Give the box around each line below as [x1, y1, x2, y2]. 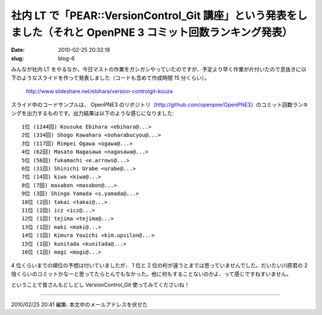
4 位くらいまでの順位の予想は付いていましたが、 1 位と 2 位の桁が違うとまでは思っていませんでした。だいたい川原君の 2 [11, 262, 308, 269]
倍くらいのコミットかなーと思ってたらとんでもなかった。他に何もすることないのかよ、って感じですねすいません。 [11, 270, 292, 277]
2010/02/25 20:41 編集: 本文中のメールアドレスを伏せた [11, 301, 148, 308]
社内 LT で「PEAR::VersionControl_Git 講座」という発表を [11, 9, 298, 22]
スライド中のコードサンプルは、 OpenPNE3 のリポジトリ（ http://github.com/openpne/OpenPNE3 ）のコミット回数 [11, 101, 293, 109]
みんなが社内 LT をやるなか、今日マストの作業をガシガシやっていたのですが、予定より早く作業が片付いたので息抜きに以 [11, 66, 306, 73]
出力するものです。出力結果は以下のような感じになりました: [26, 109, 174, 116]
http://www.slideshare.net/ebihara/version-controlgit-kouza [26, 87, 173, 95]
